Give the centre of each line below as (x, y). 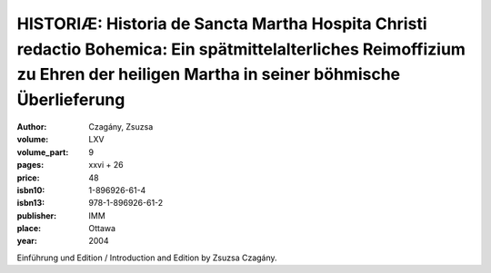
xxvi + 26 (106, 165)
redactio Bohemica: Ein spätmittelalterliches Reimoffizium (241, 49)
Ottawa (102, 229)
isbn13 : (31, 203)
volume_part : (43, 152)
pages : (30, 165)
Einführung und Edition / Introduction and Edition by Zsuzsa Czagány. (147, 258)
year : (27, 241)
